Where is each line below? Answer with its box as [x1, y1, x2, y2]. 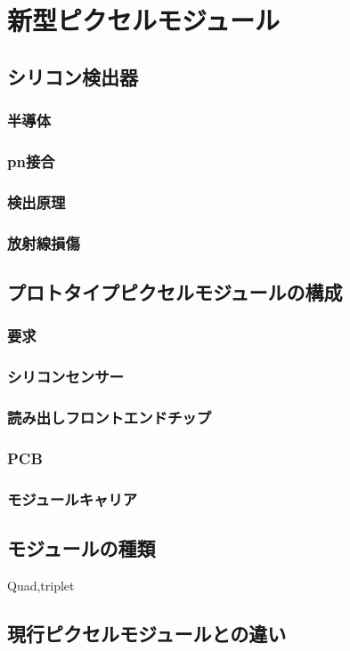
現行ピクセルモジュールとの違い [7, 619, 287, 647]
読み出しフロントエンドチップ [7, 406, 212, 428]
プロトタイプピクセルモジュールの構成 [7, 277, 343, 305]
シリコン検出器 [7, 62, 138, 90]
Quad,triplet [7, 575, 75, 594]
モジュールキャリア [7, 487, 138, 510]
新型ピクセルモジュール [7, 2, 281, 38]
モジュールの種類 [7, 534, 156, 561]
